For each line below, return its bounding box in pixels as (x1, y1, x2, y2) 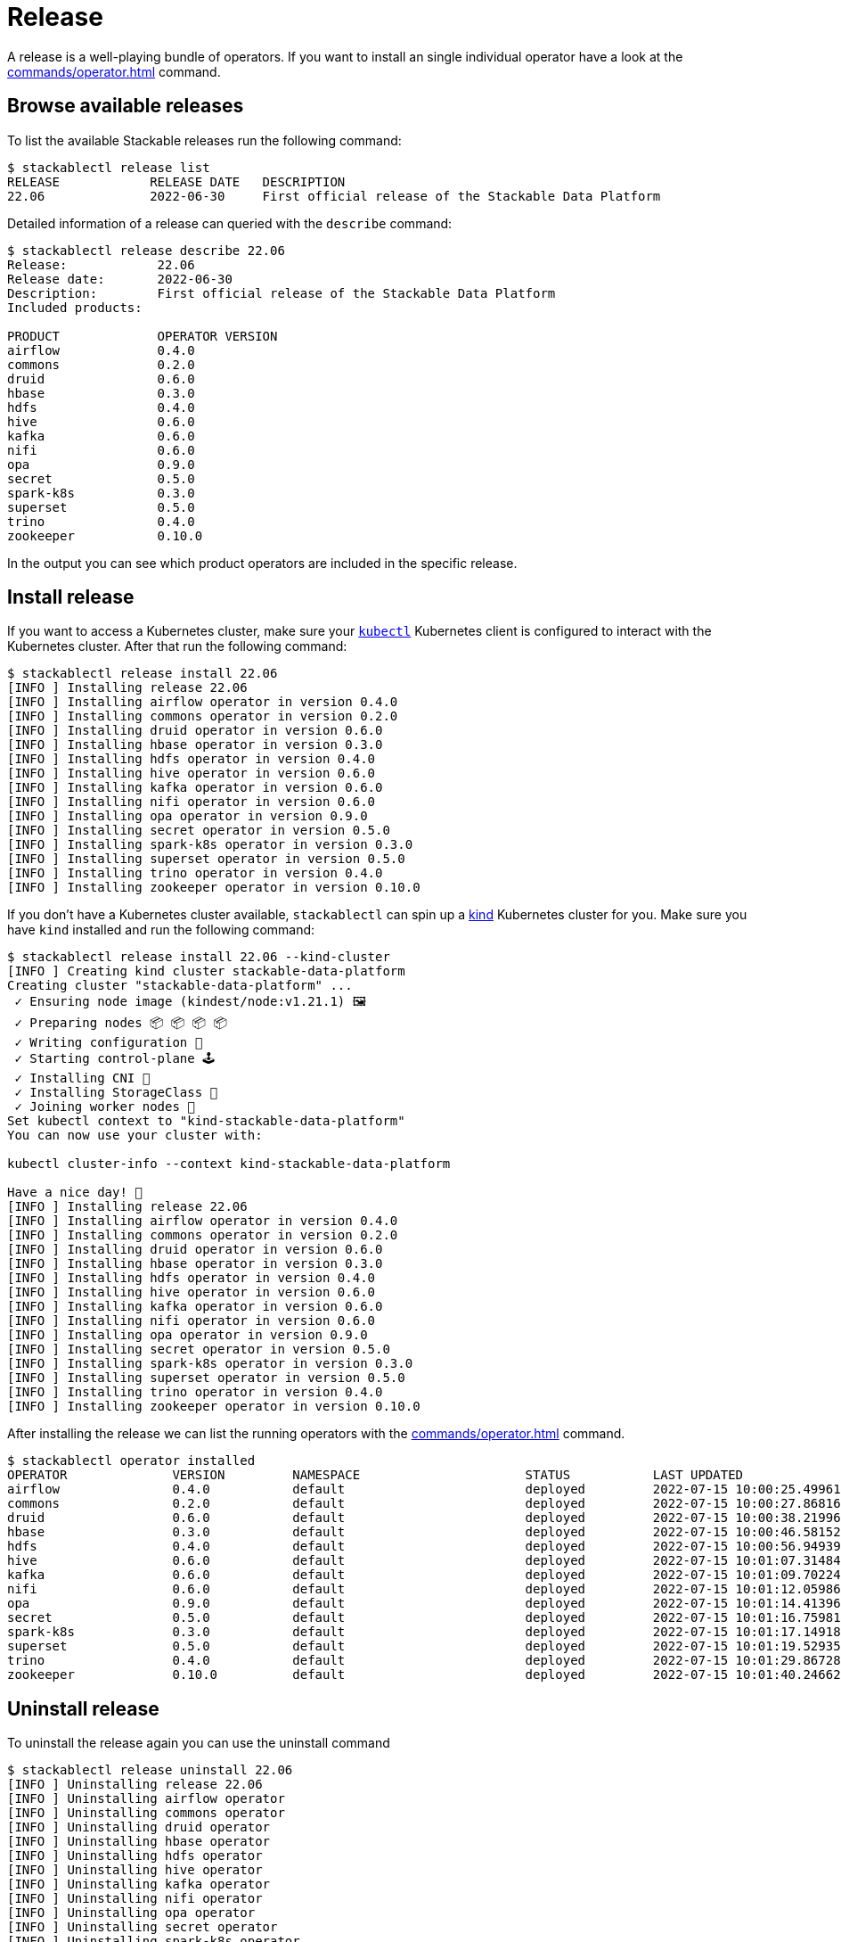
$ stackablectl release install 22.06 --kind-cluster (7, 950, 390, 965)
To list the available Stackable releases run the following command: (7, 132, 402, 148)
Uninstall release (7, 1697, 159, 1720)
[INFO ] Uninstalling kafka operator (7, 1877, 271, 1892)
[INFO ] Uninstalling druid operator (7, 1820, 271, 1835)
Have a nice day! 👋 (7, 1185, 143, 1200)
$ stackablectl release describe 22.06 (7, 243, 285, 258)
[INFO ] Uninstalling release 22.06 (7, 1777, 263, 1792)
